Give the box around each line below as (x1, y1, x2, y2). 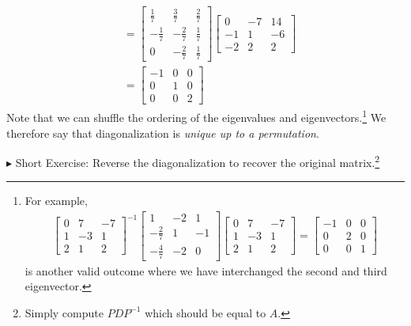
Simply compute (25, 304, 104, 320)
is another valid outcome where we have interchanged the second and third (25, 262, 387, 279)
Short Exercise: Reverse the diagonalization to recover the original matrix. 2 (15, 152, 380, 170)
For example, (25, 192, 88, 209)
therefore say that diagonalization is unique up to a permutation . (6, 124, 319, 141)
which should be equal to (145, 304, 266, 320)
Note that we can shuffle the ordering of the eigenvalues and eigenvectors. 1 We (6, 107, 386, 125)
